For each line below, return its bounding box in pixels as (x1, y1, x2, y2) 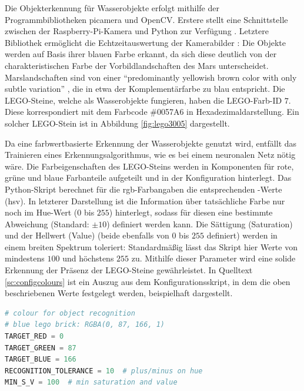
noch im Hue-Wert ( (5, 206, 78, 218)
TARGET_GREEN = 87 (5, 343, 76, 352)
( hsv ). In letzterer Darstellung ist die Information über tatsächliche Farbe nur (5, 194, 285, 207)
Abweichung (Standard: (5, 217, 89, 230)
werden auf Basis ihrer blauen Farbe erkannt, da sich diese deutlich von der (5, 48, 277, 60)
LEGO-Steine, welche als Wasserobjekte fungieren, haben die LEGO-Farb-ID (5, 94, 282, 106)
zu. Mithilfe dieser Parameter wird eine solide (131, 252, 296, 264)
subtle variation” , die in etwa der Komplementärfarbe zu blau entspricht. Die (5, 82, 285, 95)
